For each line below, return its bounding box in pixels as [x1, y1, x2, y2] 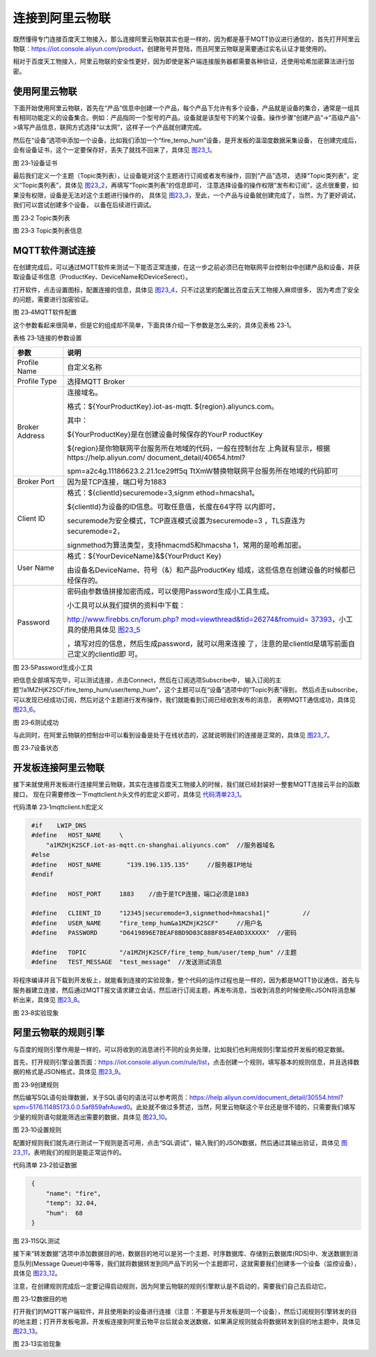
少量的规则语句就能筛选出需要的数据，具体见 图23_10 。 [13, 1113, 171, 1121]
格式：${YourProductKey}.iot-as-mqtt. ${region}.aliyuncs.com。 [67, 401, 279, 411]
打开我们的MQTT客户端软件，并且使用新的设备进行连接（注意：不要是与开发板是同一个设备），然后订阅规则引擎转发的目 [13, 1307, 358, 1316]
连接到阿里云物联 [13, 10, 111, 26]
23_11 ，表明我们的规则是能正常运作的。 [13, 1148, 125, 1157]
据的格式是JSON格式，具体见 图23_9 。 [13, 1067, 125, 1076]
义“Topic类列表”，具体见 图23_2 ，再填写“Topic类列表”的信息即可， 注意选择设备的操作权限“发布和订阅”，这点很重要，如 [13, 181, 359, 190]
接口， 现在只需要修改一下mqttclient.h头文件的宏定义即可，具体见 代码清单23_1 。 [13, 790, 246, 798]
